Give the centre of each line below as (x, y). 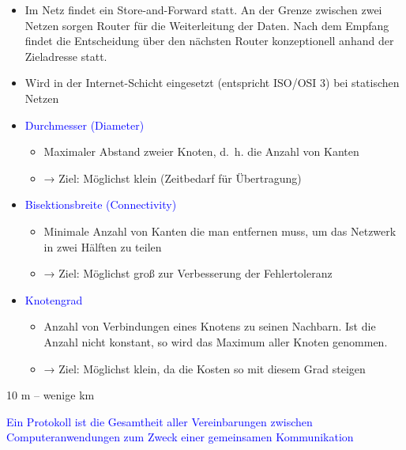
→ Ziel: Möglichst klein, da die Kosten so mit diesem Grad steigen (205, 368)
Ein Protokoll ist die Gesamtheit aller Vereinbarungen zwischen (160, 421)
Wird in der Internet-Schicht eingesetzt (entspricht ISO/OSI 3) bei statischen (212, 83)
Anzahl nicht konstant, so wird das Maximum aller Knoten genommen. (216, 341)
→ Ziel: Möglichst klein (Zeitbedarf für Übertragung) (173, 178)
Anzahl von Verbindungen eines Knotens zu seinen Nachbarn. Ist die (210, 326)
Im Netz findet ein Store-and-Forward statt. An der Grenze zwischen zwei (203, 9)
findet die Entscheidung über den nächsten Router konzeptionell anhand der (209, 41)
